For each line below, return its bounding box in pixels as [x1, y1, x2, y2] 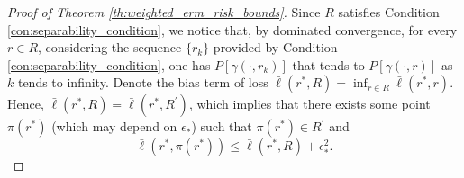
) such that [191, 117, 252, 136]
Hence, [7, 94, 44, 113]
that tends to [292, 55, 365, 74]
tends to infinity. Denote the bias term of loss [17, 73, 268, 92]
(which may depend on [51, 117, 177, 136]
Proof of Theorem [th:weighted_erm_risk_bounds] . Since [7, 3, 321, 21]
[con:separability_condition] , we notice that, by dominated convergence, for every [7, 20, 458, 39]
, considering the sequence [38, 38, 182, 57]
